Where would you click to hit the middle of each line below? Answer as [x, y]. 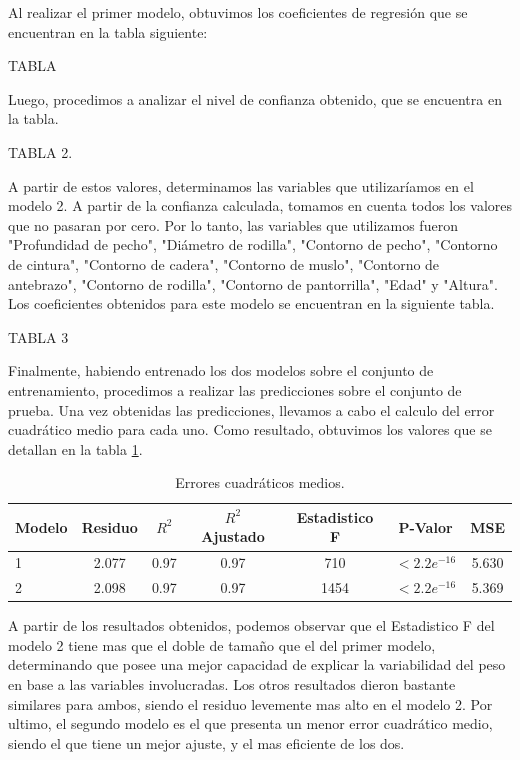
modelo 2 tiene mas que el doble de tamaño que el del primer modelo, [222, 644]
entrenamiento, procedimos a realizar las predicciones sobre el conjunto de [235, 389]
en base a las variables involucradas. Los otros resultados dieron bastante [232, 684]
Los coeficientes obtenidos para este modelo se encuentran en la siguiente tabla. [251, 303]
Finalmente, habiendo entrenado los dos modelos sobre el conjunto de [221, 370]
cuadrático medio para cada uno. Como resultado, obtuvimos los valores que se [250, 429]
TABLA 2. [40, 151]
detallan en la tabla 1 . [75, 448]
